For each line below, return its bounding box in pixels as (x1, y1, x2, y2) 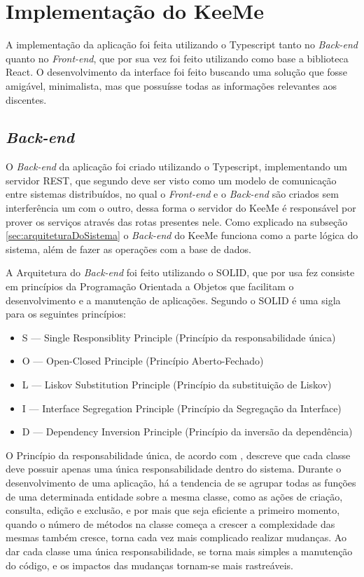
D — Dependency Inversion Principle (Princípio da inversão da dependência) (22, 424, 353, 439)
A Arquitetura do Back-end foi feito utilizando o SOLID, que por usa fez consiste (6, 265, 355, 280)
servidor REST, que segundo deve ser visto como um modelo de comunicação (6, 172, 337, 187)
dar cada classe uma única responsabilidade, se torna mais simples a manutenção (6, 543, 353, 558)
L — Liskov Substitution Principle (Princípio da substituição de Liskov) (22, 377, 332, 392)
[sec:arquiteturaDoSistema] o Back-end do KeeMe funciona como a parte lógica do (6, 228, 358, 243)
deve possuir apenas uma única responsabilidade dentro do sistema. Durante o (6, 461, 342, 476)
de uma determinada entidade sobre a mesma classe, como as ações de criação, (6, 489, 343, 503)
